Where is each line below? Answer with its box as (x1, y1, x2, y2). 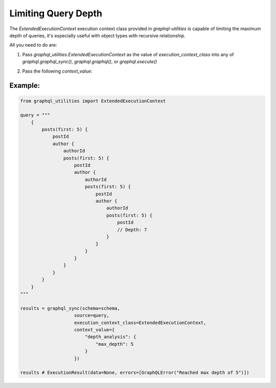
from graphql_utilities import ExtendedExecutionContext (20, 98, 166, 104)
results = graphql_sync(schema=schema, (20, 305, 120, 311)
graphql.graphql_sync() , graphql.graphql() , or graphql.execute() (22, 59, 157, 65)
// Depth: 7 (117, 226, 147, 233)
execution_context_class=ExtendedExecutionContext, (74, 319, 206, 326)
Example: (9, 81, 40, 90)
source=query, (74, 312, 109, 318)
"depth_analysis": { (84, 334, 136, 340)
